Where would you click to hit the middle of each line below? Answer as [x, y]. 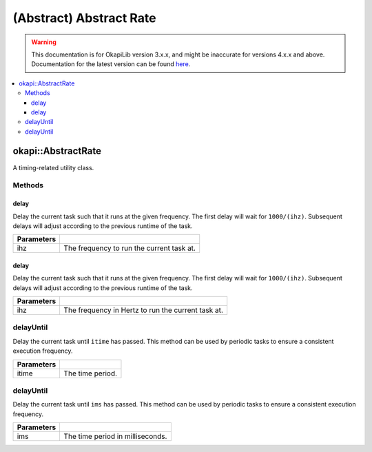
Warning [44, 42]
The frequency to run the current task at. [130, 248]
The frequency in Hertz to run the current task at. [144, 310]
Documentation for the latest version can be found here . [111, 64]
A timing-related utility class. [53, 167]
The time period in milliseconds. [115, 436]
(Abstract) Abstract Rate [84, 18]
